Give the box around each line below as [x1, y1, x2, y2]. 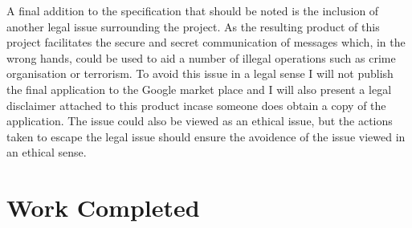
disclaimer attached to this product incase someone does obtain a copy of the [6, 96, 386, 113]
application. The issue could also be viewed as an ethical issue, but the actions [6, 112, 393, 129]
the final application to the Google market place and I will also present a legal [6, 80, 392, 97]
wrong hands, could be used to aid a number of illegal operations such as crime [6, 49, 396, 66]
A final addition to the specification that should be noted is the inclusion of [6, 2, 379, 18]
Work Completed [6, 191, 200, 224]
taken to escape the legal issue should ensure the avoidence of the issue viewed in [6, 128, 406, 145]
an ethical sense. [6, 144, 87, 161]
